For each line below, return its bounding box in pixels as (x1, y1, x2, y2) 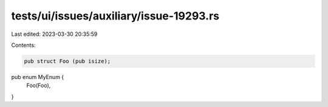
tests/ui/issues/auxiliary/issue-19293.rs (11, 9, 220, 22)
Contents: (11, 41, 36, 49)
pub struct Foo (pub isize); (24, 58, 111, 64)
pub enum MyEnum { (11, 73, 64, 80)
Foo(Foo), (26, 82, 51, 89)
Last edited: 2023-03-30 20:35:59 (11, 30, 98, 38)
